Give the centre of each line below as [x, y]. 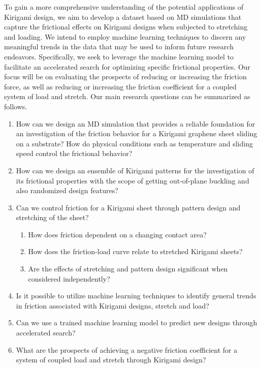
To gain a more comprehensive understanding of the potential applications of [124, 7]
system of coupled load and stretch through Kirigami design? [111, 360]
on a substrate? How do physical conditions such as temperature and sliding [134, 143]
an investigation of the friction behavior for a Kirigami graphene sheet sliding [137, 133]
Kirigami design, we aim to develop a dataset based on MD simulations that [123, 17]
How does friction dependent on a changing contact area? [117, 234]
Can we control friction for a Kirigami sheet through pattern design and [128, 207]
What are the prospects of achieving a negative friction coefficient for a [127, 349]
